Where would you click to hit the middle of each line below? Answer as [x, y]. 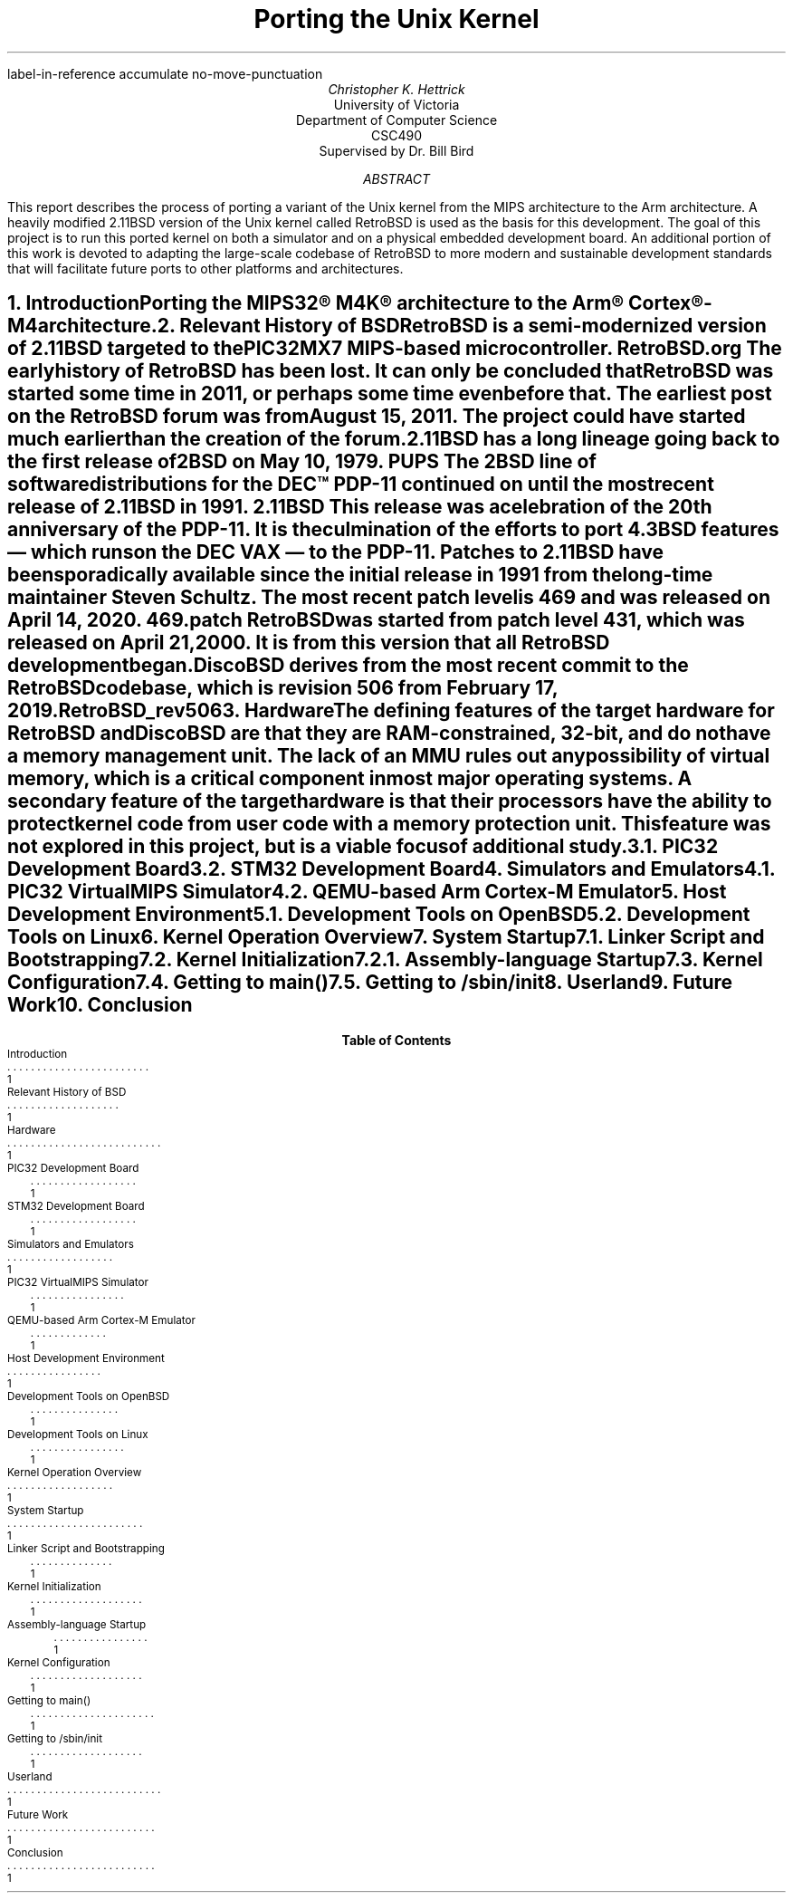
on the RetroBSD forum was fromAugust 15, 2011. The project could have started [377, 417]
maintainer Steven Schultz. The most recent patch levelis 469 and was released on [389, 598]
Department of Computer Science [396, 120]
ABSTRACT [396, 178]
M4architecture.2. [91, 326]
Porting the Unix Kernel [396, 19]
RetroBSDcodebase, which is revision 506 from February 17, [283, 688]
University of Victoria [396, 104]
